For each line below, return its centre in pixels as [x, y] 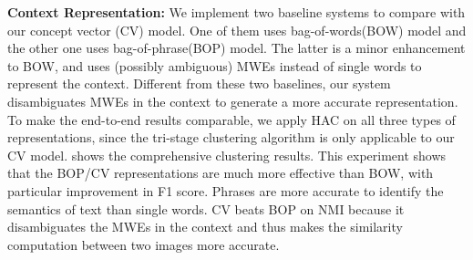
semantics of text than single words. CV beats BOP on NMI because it [206, 208]
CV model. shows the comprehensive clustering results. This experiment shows [227, 155]
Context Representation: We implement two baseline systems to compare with [236, 12]
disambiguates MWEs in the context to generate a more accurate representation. [233, 101]
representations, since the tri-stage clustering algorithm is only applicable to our [231, 137]
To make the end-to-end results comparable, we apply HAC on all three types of [231, 119]
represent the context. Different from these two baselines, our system [199, 83]
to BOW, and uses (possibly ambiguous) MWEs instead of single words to [215, 65]
